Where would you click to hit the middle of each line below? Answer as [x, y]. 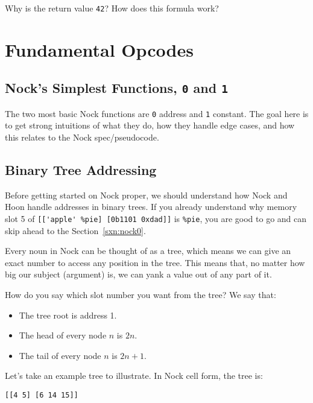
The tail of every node [60, 355]
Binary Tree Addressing [81, 170]
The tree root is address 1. [68, 315]
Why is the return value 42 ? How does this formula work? [112, 8]
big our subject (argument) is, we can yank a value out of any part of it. [138, 274]
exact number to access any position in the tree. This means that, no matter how [155, 262]
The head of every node [63, 335]
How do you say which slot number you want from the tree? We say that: [141, 295]
